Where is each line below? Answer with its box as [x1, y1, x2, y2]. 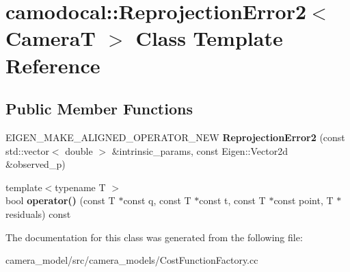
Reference [5, 51, 100, 79]
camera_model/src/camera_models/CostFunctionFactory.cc [5, 253, 258, 267]
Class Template [135, 24, 283, 52]
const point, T [273, 193, 334, 208]
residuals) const [5, 206, 71, 221]
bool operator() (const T [5, 193, 116, 208]
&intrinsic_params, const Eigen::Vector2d [111, 143, 288, 158]
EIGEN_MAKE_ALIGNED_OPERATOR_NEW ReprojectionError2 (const [5, 129, 345, 144]
